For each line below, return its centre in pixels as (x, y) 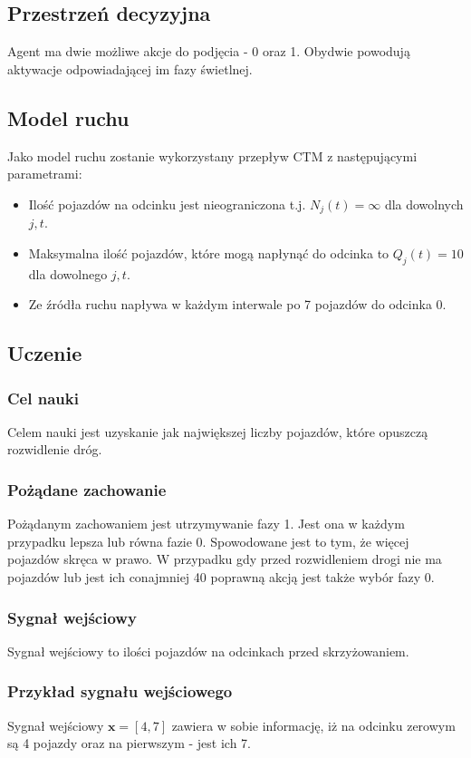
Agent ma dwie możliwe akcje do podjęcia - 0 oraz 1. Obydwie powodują (209, 51)
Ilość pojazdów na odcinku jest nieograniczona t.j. (167, 204)
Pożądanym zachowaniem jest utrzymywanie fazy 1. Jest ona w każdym (206, 524)
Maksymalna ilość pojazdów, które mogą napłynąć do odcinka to (209, 253)
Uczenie (45, 353)
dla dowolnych (424, 204)
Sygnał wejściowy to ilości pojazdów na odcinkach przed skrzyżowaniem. (208, 651)
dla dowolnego (68, 273)
